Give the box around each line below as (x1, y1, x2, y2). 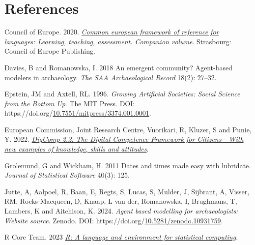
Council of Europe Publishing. (4, 46, 95, 56)
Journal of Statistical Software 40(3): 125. (4, 170, 130, 180)
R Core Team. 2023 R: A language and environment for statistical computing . (4, 232, 238, 242)
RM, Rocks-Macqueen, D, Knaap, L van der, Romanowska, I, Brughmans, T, (4, 196, 237, 206)
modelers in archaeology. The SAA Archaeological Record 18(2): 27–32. (4, 72, 217, 82)
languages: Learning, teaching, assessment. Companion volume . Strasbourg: (4, 36, 231, 46)
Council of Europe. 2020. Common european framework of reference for (4, 27, 219, 37)
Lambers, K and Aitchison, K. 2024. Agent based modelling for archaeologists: (4, 206, 238, 216)
